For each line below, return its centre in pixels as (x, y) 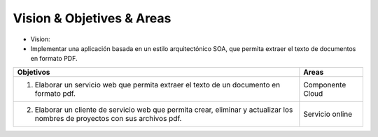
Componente (325, 85)
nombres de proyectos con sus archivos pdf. (108, 118)
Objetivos (34, 72)
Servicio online (328, 114)
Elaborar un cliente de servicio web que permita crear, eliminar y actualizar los (164, 110)
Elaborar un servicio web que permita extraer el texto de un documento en (157, 85)
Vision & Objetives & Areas (92, 18)
